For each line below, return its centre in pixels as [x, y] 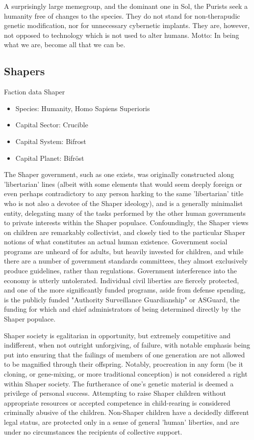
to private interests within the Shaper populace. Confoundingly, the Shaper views [126, 222]
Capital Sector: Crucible [52, 125]
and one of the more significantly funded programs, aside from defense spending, [125, 290]
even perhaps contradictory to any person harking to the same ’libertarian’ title [124, 193]
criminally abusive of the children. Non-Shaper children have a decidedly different [127, 412]
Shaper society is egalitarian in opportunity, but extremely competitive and [117, 335]
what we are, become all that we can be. [65, 44]
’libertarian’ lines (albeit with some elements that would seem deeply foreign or [123, 184]
